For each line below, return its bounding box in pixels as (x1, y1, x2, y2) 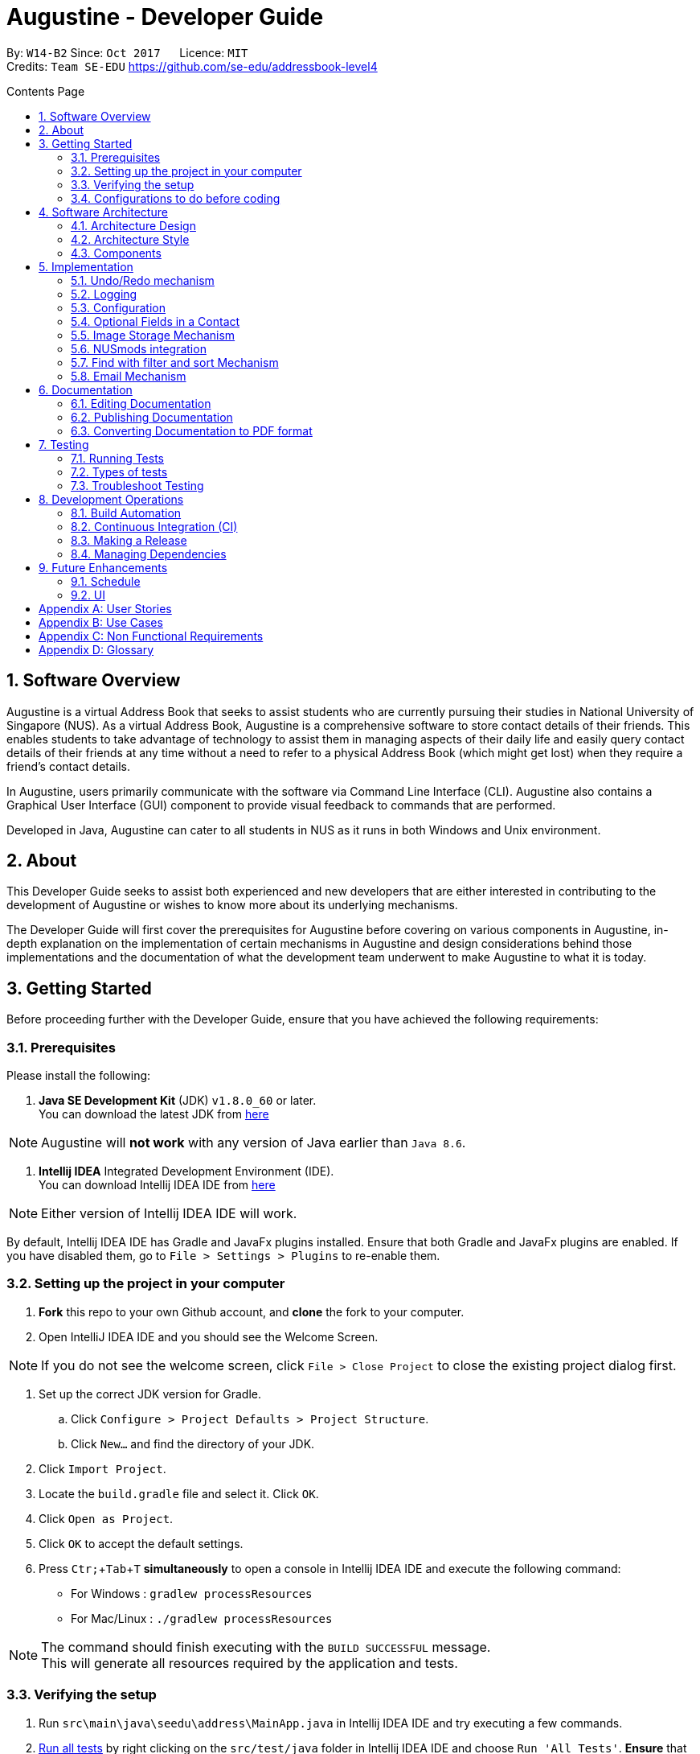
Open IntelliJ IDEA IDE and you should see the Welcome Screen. (39, 1329, 379, 1344)
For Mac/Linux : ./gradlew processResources (71, 1611, 333, 1625)
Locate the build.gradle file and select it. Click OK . (39, 1486, 319, 1501)
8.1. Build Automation (71, 505, 182, 520)
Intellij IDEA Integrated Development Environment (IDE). (39, 1164, 334, 1179)
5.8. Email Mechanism (71, 369, 186, 383)
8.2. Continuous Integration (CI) (71, 519, 238, 533)
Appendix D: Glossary (39, 642, 154, 657)
